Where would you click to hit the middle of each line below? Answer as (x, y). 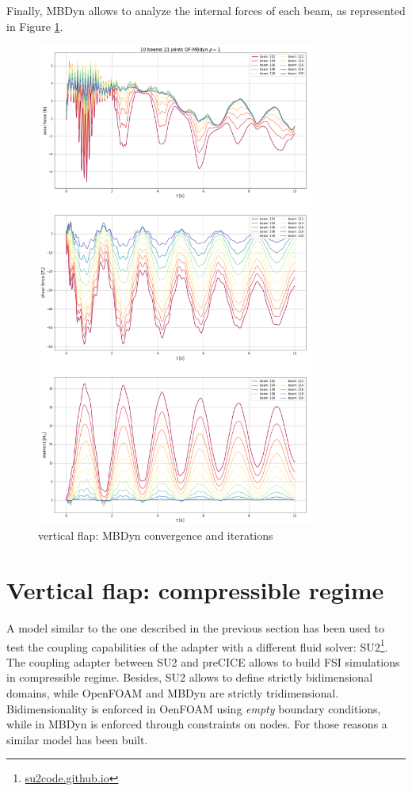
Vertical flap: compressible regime (195, 590)
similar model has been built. (77, 739)
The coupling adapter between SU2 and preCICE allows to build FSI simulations (203, 661)
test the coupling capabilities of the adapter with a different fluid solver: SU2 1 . (197, 645)
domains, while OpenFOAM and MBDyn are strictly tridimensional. (173, 692)
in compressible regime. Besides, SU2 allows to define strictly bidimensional (190, 677)
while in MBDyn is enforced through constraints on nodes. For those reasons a (197, 724)
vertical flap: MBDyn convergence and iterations (156, 535)
